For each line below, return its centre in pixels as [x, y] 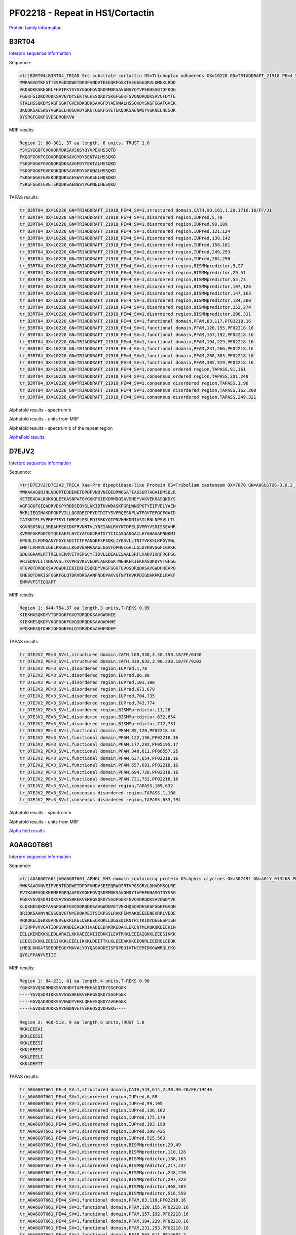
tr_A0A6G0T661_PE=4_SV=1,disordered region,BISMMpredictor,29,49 [100, 1145]
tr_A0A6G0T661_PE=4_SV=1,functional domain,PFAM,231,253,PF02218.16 [104, 1228]
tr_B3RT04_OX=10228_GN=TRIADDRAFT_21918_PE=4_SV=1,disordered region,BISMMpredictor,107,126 [135, 286]
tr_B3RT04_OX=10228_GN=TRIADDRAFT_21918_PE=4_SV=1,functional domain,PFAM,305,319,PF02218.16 [137, 363]
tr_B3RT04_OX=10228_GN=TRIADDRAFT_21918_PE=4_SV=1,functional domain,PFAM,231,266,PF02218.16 [137, 349]
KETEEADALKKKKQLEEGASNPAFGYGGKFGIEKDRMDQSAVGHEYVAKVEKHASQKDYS [98, 499]
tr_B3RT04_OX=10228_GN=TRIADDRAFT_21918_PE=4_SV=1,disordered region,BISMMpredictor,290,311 [135, 314]
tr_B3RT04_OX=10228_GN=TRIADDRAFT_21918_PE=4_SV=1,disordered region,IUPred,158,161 [125, 245]
